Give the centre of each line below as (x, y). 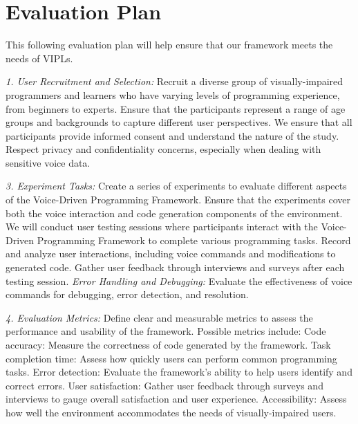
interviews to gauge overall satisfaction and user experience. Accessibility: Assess (176, 399)
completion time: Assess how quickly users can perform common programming (171, 358)
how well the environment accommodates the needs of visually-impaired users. (171, 412)
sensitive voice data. (48, 162)
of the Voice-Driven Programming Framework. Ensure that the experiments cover (178, 200)
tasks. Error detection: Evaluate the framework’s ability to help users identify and (179, 372)
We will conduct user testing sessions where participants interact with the (162, 227)
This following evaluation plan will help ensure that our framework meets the (169, 45)
